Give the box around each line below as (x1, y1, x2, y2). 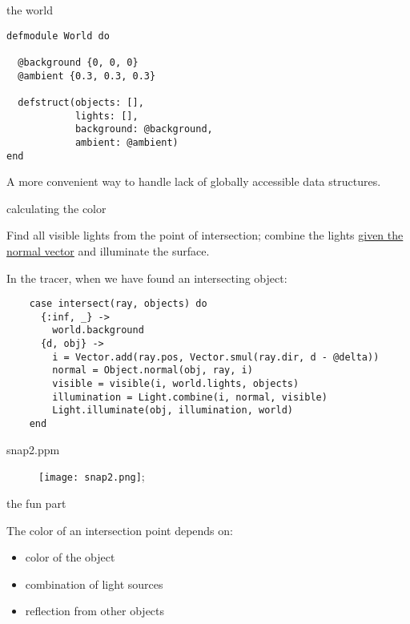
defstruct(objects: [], (18, 96, 144, 108)
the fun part (6, 494, 66, 511)
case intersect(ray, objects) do (29, 298, 207, 310)
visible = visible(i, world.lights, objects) (52, 378, 299, 390)
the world (6, 2, 53, 18)
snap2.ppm (6, 441, 60, 457)
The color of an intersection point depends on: (6, 521, 233, 538)
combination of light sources (25, 575, 163, 592)
